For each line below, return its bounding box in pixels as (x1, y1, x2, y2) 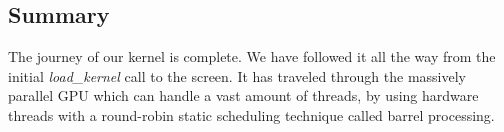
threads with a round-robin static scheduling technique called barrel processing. (8, 104, 495, 125)
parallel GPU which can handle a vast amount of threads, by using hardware (8, 85, 479, 106)
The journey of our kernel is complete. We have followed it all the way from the (8, 46, 496, 67)
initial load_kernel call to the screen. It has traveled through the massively (8, 65, 466, 86)
